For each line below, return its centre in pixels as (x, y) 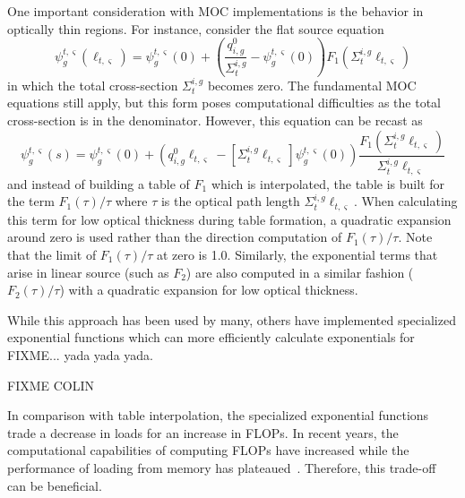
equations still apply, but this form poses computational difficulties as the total (224, 103)
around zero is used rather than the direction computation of (175, 237)
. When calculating (406, 201)
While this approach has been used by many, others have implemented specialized (232, 319)
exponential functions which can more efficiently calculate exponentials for (211, 337)
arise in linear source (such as (88, 272)
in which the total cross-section (93, 85)
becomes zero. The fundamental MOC (312, 85)
